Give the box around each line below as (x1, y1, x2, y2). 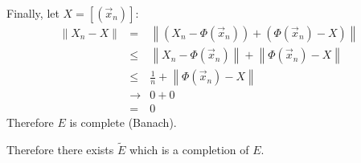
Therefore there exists (6, 141, 114, 157)
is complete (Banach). (69, 114, 177, 131)
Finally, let (6, 5, 59, 21)
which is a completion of (129, 141, 249, 157)
